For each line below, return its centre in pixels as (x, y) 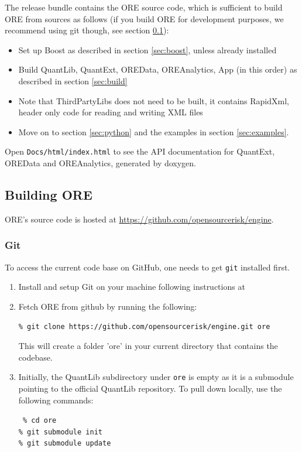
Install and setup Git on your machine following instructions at (132, 287)
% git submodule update (65, 444)
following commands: (56, 400)
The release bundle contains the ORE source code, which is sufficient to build (144, 7)
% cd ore (40, 421)
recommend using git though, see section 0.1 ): (87, 30)
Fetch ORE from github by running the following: (108, 306)
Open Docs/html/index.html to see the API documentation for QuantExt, (140, 151)
